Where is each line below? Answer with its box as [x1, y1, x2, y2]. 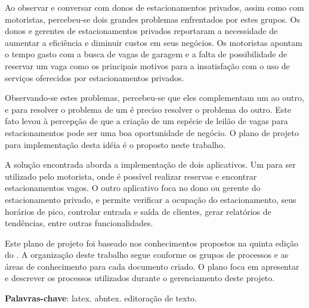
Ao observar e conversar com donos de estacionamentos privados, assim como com [5, 1, 304, 13]
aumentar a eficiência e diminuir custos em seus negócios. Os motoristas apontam [5, 36, 302, 48]
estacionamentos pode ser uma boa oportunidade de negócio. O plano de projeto [5, 126, 299, 138]
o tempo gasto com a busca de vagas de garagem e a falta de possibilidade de [5, 48, 288, 60]
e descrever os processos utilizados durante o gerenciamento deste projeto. [5, 272, 275, 284]
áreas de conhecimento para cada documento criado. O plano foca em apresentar [5, 260, 299, 272]
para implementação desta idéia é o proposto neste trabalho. [5, 138, 225, 150]
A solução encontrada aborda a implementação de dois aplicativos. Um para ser [5, 158, 296, 171]
